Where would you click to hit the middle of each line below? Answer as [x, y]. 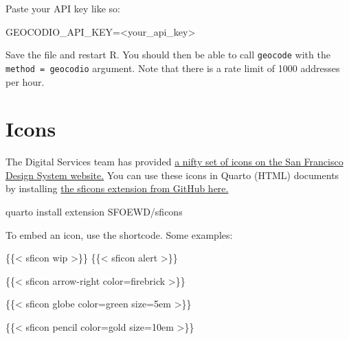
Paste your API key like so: [63, 8]
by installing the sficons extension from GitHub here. [117, 188]
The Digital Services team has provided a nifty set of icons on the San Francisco [174, 162]
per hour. [25, 81]
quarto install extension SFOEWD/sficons [94, 211]
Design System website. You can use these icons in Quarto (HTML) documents [172, 175]
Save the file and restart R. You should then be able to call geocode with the [168, 55]
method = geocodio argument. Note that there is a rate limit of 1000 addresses [173, 68]
